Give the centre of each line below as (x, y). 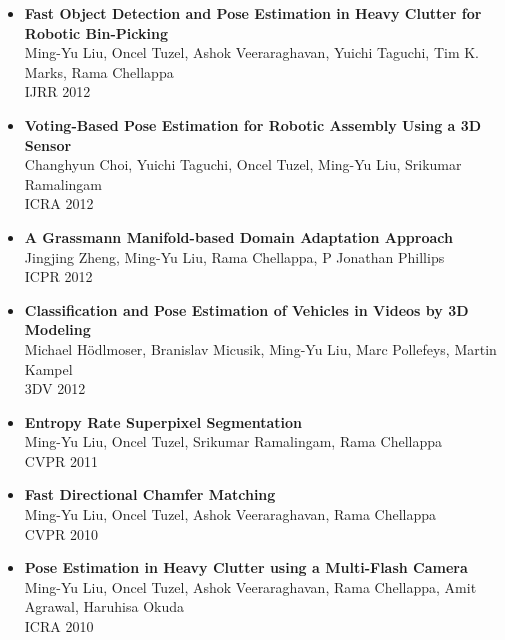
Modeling (57, 329)
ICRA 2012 (59, 203)
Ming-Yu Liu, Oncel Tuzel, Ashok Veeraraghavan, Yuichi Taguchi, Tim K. (252, 52)
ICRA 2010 (59, 626)
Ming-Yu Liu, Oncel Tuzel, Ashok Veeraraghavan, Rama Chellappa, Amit (250, 586)
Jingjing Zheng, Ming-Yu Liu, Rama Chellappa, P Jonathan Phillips (234, 256)
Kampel (48, 368)
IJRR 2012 (57, 91)
